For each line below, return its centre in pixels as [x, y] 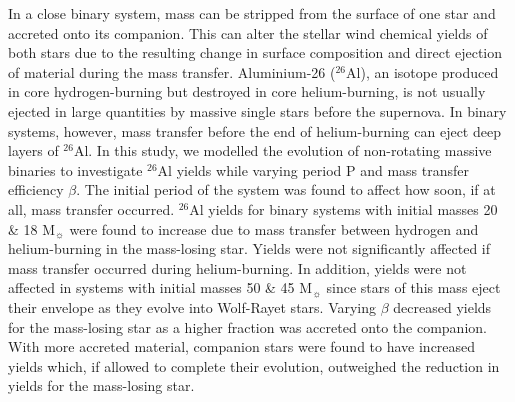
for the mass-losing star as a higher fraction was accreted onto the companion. [247, 326]
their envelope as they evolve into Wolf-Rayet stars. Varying [192, 306]
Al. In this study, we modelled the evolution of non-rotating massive [282, 150]
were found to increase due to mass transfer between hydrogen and [274, 228]
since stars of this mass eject [413, 287]
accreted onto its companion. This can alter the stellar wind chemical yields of [248, 32]
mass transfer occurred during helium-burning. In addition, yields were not [237, 267]
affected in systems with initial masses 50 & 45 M [160, 287]
